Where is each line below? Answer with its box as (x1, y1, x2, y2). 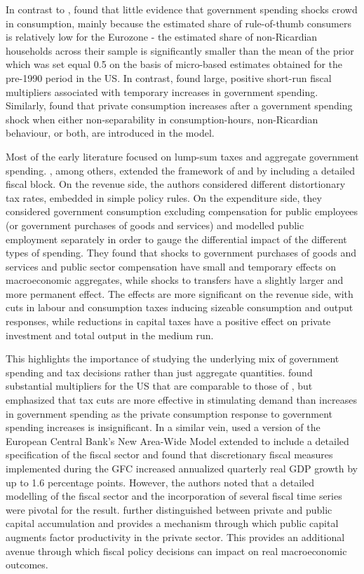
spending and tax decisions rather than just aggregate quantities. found (6, 364, 313, 379)
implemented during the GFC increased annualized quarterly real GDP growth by (6, 461, 358, 475)
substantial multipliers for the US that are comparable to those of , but (6, 378, 313, 393)
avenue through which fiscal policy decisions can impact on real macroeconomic (6, 543, 347, 558)
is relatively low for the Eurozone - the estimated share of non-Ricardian (6, 29, 318, 44)
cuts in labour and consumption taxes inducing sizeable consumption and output (6, 300, 353, 315)
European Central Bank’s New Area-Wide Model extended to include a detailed (6, 433, 349, 448)
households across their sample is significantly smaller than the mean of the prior (6, 43, 354, 57)
